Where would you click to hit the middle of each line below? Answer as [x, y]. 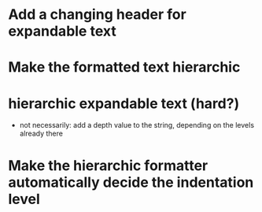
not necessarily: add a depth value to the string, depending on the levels [137, 125]
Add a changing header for [97, 15]
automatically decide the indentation [131, 182]
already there [41, 134]
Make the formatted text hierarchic [124, 67]
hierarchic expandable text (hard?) [124, 103]
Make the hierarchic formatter [108, 165]
